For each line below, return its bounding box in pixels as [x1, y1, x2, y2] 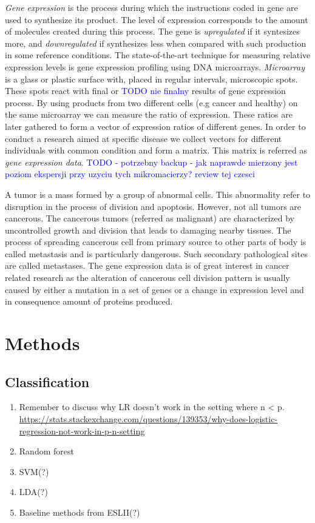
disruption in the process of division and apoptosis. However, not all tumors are [5, 200, 302, 212]
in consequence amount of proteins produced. [5, 295, 173, 308]
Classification [5, 372, 90, 391]
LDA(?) [19, 485, 48, 498]
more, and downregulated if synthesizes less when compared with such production [5, 36, 307, 49]
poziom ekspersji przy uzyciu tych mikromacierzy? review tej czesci [5, 167, 255, 180]
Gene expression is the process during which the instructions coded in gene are [5, 1, 298, 13]
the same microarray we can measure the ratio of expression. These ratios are [5, 108, 293, 121]
